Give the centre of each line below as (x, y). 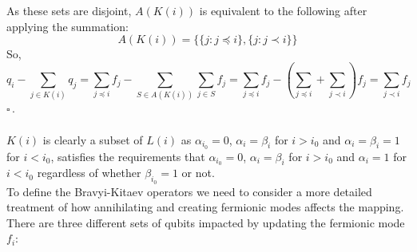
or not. (198, 173)
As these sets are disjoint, (69, 10)
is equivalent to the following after (283, 10)
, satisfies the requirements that (128, 156)
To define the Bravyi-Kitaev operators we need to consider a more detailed (189, 191)
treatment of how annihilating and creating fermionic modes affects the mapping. (205, 207)
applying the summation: (68, 26)
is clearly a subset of (93, 139)
